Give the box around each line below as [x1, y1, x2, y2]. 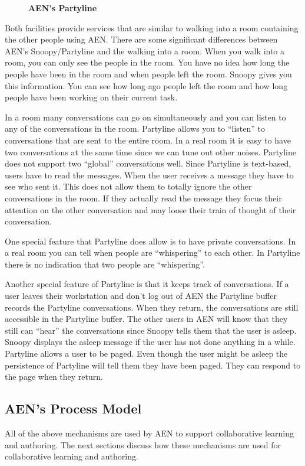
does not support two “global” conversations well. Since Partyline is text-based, [5, 157, 291, 170]
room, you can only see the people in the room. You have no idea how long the [5, 56, 290, 69]
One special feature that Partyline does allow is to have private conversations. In [5, 234, 296, 247]
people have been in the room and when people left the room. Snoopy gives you [5, 67, 292, 80]
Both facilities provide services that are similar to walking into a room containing [5, 21, 299, 34]
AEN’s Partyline [28, 2, 97, 14]
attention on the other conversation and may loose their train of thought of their [5, 203, 296, 216]
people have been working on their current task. [5, 91, 178, 103]
